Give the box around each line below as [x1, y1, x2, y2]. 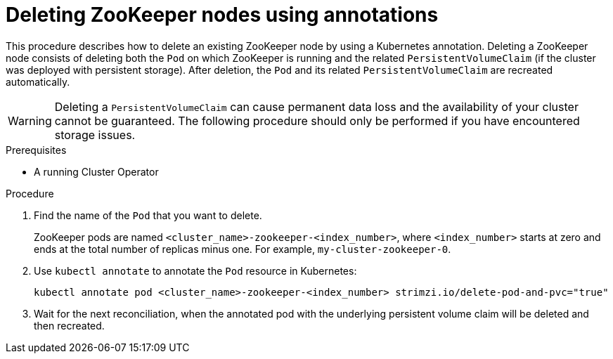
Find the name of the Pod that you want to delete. [34, 209, 262, 221]
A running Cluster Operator [34, 165, 159, 178]
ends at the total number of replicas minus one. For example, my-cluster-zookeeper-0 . [34, 242, 451, 255]
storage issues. [54, 127, 136, 142]
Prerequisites [6, 143, 67, 156]
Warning [8, 113, 52, 128]
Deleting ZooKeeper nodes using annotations [6, 3, 439, 27]
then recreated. [34, 319, 105, 332]
